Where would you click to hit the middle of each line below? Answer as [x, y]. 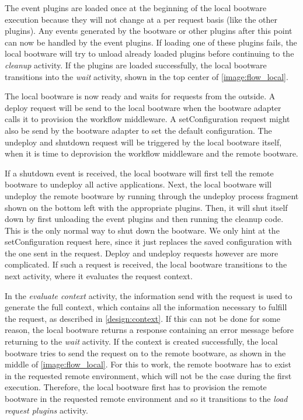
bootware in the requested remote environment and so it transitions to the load [146, 398]
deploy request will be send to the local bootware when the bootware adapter [143, 107]
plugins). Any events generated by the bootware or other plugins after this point [149, 31]
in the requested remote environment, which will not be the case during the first [148, 375]
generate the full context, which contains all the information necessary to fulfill [146, 307]
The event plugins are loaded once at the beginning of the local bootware [136, 8]
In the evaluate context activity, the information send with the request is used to [149, 295]
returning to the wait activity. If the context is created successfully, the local [141, 341]
